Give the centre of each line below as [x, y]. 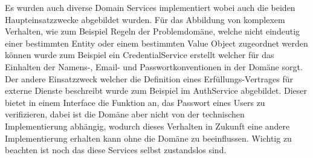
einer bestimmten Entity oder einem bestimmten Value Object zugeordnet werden [156, 43]
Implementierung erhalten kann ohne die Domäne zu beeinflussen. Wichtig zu [148, 138]
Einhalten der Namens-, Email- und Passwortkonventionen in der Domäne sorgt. [154, 66]
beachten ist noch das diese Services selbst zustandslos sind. [116, 150]
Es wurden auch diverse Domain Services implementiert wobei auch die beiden [150, 7]
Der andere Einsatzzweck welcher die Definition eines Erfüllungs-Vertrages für [149, 78]
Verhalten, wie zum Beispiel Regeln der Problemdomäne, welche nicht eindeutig [153, 31]
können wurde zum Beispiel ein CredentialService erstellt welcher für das [140, 55]
